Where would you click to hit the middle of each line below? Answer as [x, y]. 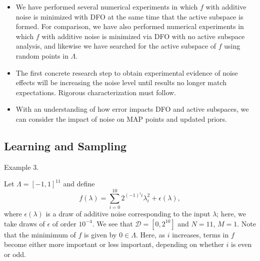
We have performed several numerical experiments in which [107, 7]
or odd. [15, 254]
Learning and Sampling [65, 146]
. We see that [112, 223]
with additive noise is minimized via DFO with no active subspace [143, 36]
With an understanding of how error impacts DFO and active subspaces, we [132, 109]
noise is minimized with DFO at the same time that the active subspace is [129, 16]
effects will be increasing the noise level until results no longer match [121, 82]
